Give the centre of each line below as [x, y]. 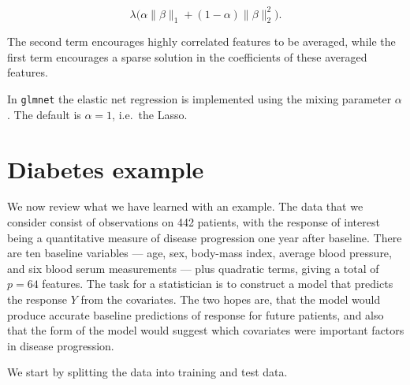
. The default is [44, 114]
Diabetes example [106, 168]
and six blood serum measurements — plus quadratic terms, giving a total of [193, 268]
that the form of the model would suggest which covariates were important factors [206, 330]
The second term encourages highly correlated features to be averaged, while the [201, 41]
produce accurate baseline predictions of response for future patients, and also [196, 314]
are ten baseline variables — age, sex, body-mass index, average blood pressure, [199, 253]
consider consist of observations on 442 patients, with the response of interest [194, 222]
